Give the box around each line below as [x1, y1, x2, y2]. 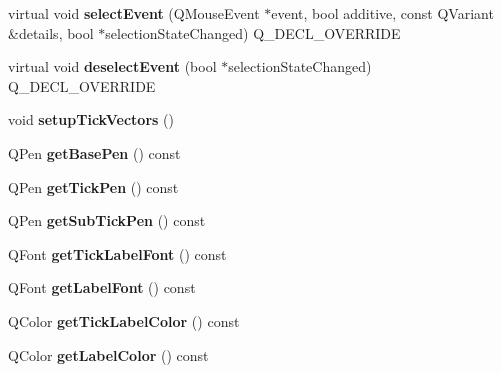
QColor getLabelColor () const [8, 344, 209, 365]
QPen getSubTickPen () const [8, 210, 206, 231]
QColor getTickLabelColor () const [8, 310, 240, 331]
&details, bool [8, 22, 94, 43]
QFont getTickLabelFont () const [8, 243, 227, 264]
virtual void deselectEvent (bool [8, 56, 217, 77]
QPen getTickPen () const [8, 176, 179, 197]
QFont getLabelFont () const [8, 277, 196, 298]
